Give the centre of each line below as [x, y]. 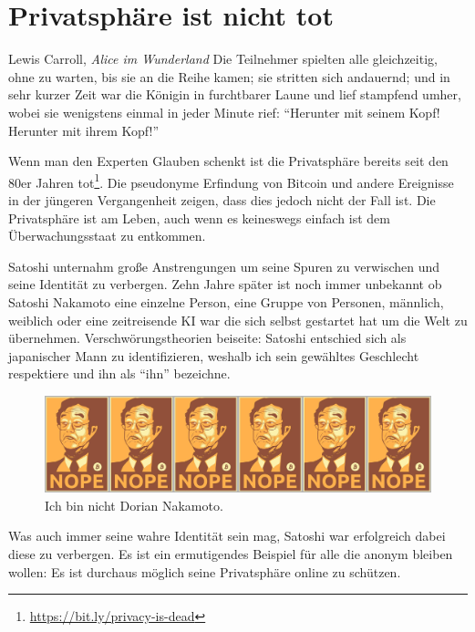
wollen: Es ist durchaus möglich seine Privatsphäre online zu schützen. [205, 571]
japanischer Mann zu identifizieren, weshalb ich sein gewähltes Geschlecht [214, 355]
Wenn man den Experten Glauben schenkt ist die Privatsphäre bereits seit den [228, 161]
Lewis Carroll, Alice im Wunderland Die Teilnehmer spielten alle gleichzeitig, [223, 59]
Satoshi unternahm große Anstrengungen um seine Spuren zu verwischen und [224, 266]
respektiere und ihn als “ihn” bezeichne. [119, 373]
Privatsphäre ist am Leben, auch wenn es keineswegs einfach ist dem [199, 218]
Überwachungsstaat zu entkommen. [107, 236]
